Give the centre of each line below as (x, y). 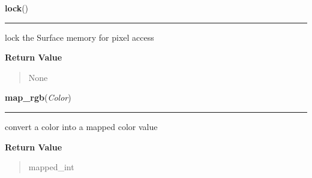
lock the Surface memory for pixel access (79, 37)
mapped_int (51, 167)
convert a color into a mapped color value (81, 126)
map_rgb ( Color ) (38, 97)
